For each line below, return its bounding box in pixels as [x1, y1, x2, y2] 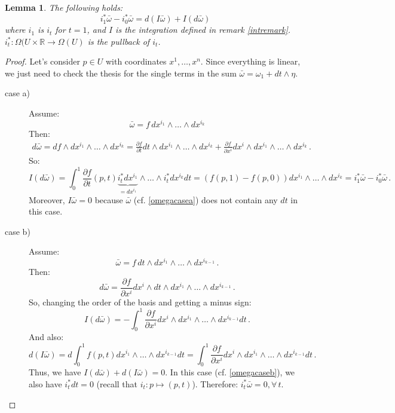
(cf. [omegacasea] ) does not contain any [133, 193, 278, 206]
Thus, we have [29, 366, 81, 378]
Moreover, [29, 193, 65, 206]
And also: [29, 331, 64, 343]
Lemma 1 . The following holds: [5, 1, 123, 13]
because [94, 193, 123, 206]
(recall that [96, 377, 138, 390]
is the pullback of [87, 35, 150, 47]
